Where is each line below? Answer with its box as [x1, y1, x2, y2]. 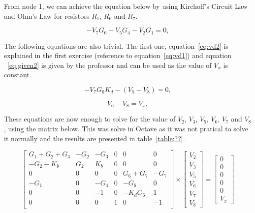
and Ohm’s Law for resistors [4, 10, 90, 21]
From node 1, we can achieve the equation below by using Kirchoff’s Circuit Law [4, 1, 248, 11]
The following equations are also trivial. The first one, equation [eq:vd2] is [4, 40, 228, 51]
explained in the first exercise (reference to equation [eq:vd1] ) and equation [4, 50, 231, 61]
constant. [4, 69, 32, 80]
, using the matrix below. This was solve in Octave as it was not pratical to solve [4, 123, 248, 134]
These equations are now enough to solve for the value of [4, 114, 176, 124]
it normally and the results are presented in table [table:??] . [4, 133, 185, 143]
